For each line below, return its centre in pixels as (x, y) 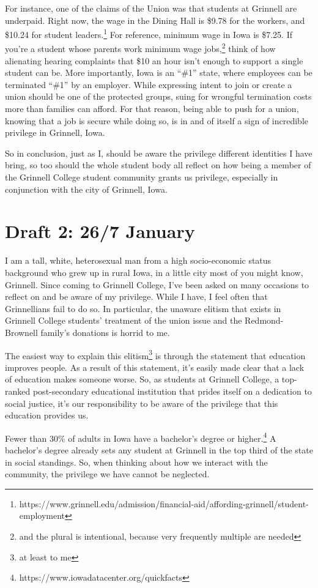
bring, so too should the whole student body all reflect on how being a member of (158, 165)
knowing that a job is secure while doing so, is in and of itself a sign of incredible (157, 120)
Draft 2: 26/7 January (100, 231)
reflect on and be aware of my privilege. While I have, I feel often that (136, 296)
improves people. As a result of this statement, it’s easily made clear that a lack (155, 367)
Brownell (21, 332)
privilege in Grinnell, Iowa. (55, 132)
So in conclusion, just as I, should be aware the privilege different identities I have (159, 153)
